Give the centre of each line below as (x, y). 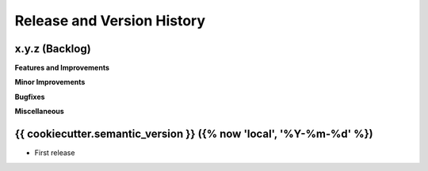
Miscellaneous (40, 112)
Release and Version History (110, 21)
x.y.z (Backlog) (53, 49)
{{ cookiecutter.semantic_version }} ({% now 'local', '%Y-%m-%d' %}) (194, 134)
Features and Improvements (62, 68)
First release (55, 153)
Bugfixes (30, 97)
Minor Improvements (50, 82)
